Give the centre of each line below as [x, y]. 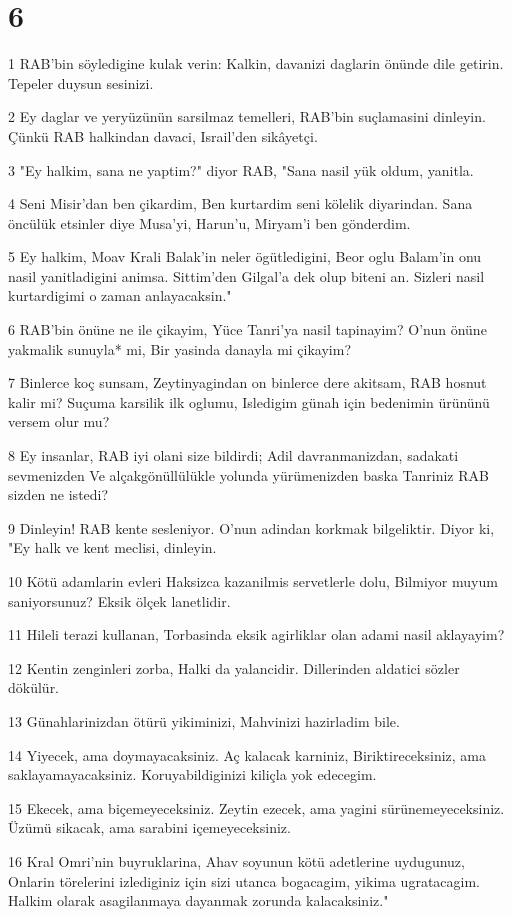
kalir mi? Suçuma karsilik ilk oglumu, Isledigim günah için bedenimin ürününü [249, 401]
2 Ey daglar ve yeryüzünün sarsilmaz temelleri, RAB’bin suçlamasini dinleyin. [247, 116]
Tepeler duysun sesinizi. [81, 82]
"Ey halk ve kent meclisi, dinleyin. [112, 547]
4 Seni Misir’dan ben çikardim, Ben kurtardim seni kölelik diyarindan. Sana [240, 203]
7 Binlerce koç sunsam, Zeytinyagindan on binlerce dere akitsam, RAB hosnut [247, 382]
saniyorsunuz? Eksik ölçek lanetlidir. [119, 600]
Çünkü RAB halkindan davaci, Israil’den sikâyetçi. [163, 135]
